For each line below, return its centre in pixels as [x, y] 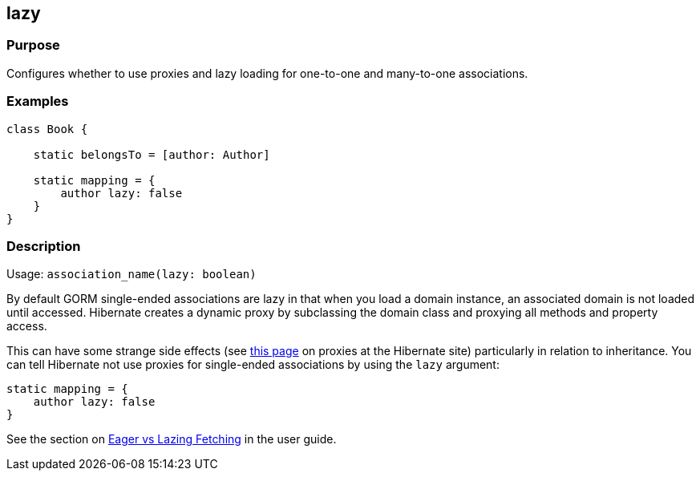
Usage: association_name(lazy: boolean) [132, 274]
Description [44, 246]
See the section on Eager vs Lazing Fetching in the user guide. [172, 439]
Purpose [33, 45]
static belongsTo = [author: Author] [152, 154]
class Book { [47, 129]
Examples [38, 101]
